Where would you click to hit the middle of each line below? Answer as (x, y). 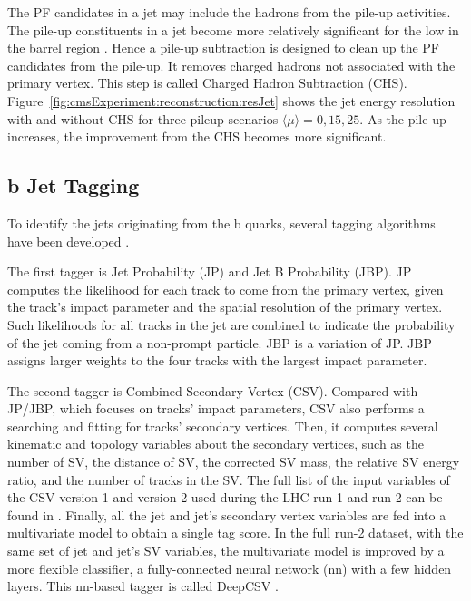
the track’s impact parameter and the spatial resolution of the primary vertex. (225, 307)
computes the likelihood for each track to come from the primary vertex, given (226, 289)
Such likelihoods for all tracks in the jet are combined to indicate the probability (231, 324)
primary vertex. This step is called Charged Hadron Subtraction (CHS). (207, 83)
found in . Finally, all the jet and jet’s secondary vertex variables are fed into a (227, 514)
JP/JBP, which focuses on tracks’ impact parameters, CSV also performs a (216, 408)
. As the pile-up (403, 118)
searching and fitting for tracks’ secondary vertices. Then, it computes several (223, 426)
